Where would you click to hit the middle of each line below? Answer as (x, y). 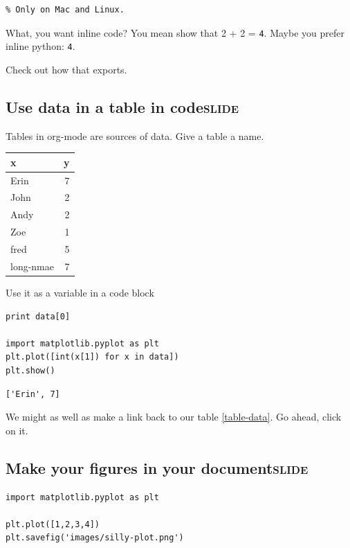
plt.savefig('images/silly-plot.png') (95, 538)
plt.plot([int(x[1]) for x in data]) (92, 357)
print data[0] (38, 316)
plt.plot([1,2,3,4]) (53, 524)
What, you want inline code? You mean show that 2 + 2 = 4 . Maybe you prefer (175, 32)
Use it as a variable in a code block (80, 292)
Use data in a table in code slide (122, 106)
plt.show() (30, 370)
